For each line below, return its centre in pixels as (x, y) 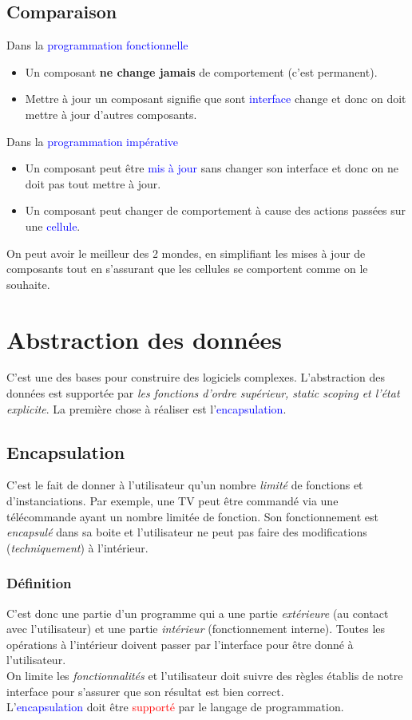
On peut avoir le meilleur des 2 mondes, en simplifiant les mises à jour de (186, 253)
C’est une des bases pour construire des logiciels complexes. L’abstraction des (196, 377)
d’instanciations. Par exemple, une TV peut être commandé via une (172, 501)
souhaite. (28, 284)
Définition (39, 583)
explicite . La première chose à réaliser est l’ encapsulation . (147, 408)
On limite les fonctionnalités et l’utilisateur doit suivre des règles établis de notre (205, 675)
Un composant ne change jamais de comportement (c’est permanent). (201, 71)
